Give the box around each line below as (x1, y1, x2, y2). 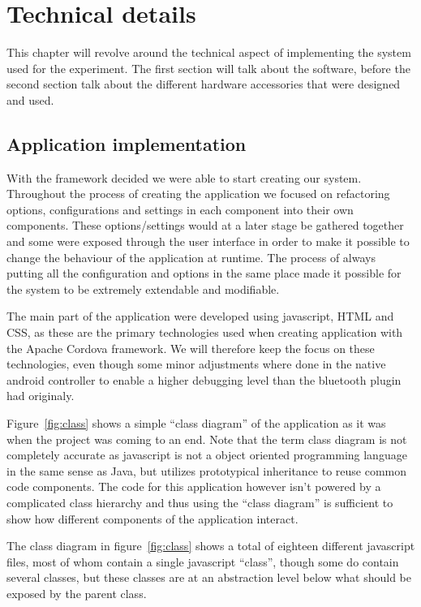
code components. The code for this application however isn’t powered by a (6, 478, 381, 495)
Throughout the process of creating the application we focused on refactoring (6, 185, 390, 202)
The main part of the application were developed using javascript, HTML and (6, 308, 394, 325)
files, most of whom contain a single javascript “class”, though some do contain (6, 553, 399, 570)
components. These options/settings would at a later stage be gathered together (6, 217, 404, 234)
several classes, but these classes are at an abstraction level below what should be (6, 569, 411, 586)
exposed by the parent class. (6, 584, 147, 601)
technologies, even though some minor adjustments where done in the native (6, 355, 386, 372)
